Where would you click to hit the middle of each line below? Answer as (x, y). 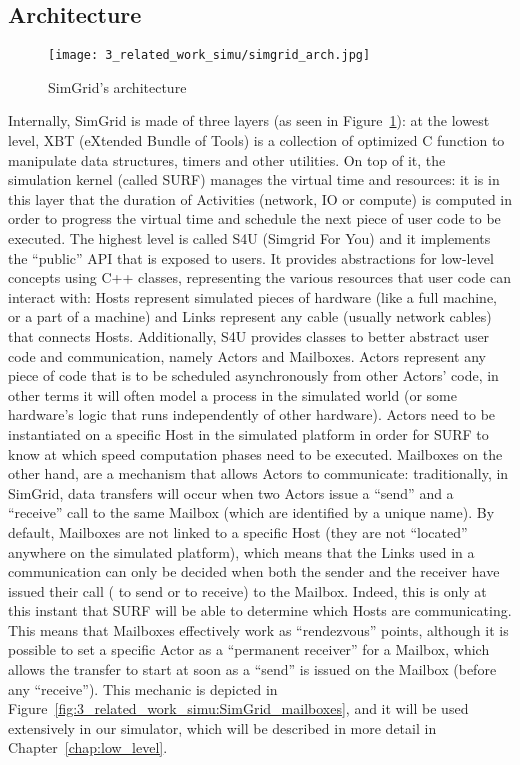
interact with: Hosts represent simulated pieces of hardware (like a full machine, (252, 296)
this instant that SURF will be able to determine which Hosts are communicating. (260, 610)
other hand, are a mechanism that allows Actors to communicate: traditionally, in (258, 473)
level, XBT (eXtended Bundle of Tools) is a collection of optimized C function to (256, 140)
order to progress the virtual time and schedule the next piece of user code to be (254, 218)
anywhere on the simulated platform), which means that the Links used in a (241, 551)
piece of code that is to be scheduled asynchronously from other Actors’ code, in (253, 375)
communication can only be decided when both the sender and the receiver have (254, 571)
